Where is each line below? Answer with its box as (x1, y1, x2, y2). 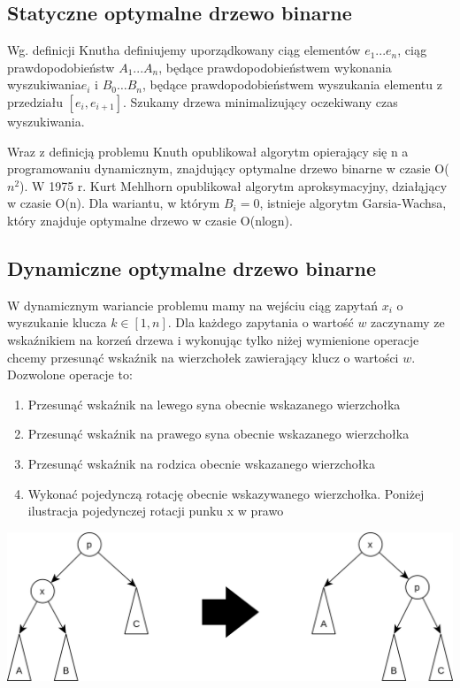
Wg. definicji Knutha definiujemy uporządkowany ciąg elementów (7, 41, 361, 59)
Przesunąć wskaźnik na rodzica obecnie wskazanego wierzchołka (27, 454, 375, 472)
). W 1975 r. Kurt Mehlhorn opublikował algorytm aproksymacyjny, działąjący (19, 176, 448, 195)
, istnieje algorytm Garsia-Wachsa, (259, 194, 447, 212)
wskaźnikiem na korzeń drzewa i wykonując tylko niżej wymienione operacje (7, 330, 419, 348)
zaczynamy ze (371, 313, 445, 332)
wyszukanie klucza (7, 313, 107, 332)
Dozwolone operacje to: (7, 365, 133, 384)
